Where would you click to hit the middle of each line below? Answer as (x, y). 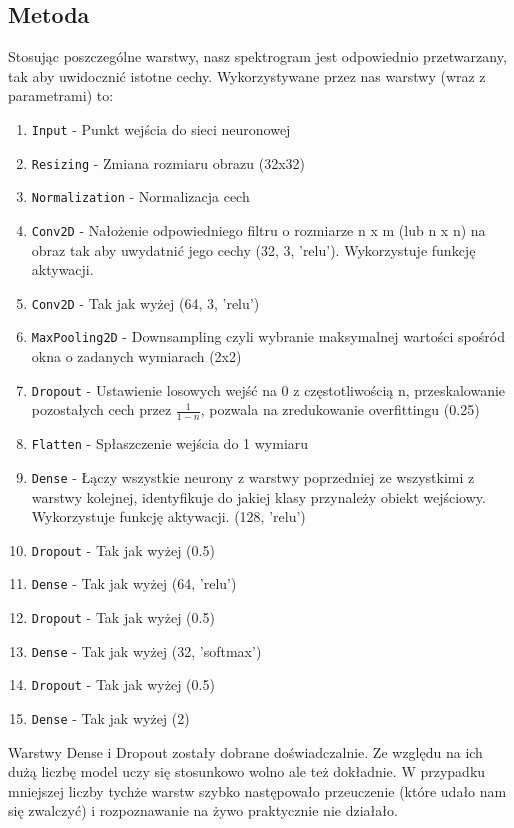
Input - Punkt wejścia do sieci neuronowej (161, 128)
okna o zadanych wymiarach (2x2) (136, 356)
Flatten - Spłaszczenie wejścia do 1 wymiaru (170, 443)
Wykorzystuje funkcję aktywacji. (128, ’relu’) (168, 516)
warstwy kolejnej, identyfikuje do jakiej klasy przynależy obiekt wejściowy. (258, 496)
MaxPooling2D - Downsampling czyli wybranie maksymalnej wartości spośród (268, 336)
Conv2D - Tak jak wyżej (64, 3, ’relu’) (145, 302)
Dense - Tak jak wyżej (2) (110, 717)
